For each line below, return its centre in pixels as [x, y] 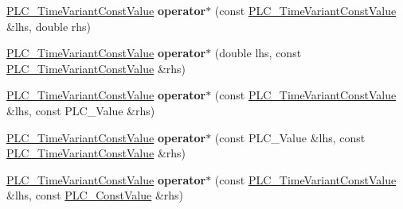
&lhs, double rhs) [49, 26]
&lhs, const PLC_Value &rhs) [81, 110]
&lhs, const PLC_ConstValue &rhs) [95, 195]
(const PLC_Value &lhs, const [290, 137]
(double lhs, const [258, 53]
